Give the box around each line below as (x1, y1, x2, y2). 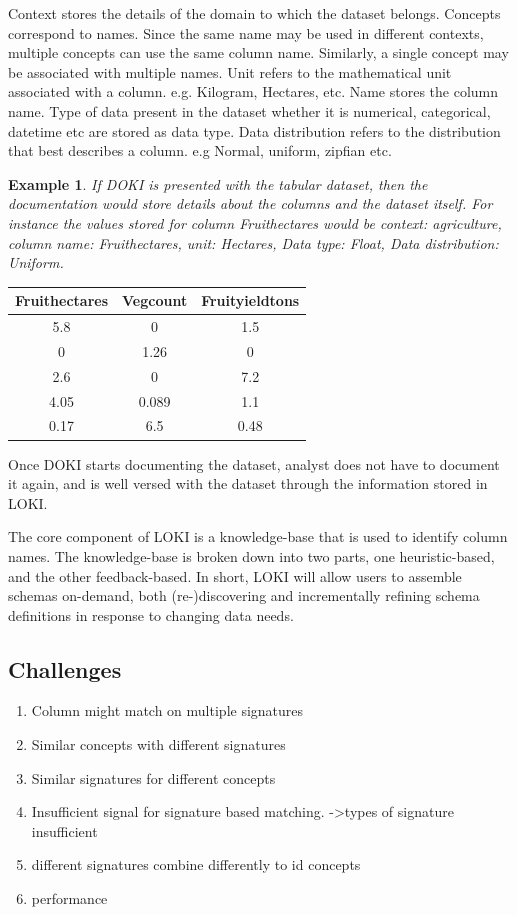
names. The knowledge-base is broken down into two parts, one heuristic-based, (8, 545, 495, 566)
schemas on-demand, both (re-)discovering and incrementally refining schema (8, 585, 480, 606)
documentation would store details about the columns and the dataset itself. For (8, 193, 493, 214)
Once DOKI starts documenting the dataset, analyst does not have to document (8, 453, 500, 474)
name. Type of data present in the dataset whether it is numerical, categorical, (8, 100, 491, 121)
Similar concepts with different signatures (31, 734, 286, 755)
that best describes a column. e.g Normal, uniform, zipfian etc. (8, 140, 392, 161)
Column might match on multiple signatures (31, 700, 304, 721)
